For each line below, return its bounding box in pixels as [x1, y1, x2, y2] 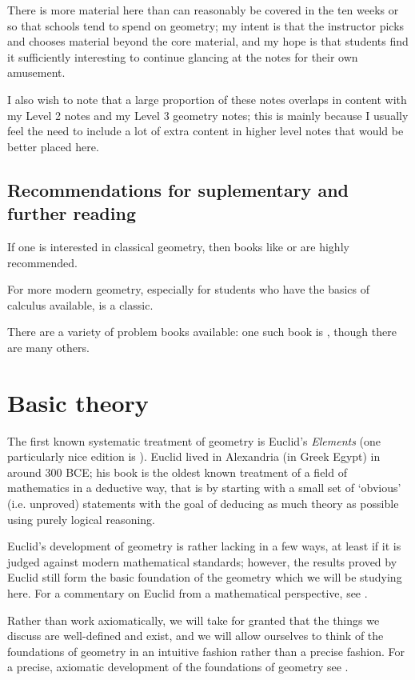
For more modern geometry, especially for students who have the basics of [7, 281, 370, 298]
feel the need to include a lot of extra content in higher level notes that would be [7, 122, 404, 139]
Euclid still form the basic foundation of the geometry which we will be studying [7, 569, 402, 586]
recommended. [7, 254, 78, 270]
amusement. [7, 64, 66, 81]
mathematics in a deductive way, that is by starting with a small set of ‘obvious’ [7, 479, 401, 496]
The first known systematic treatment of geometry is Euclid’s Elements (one [7, 432, 381, 449]
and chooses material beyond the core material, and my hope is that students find [7, 33, 409, 50]
